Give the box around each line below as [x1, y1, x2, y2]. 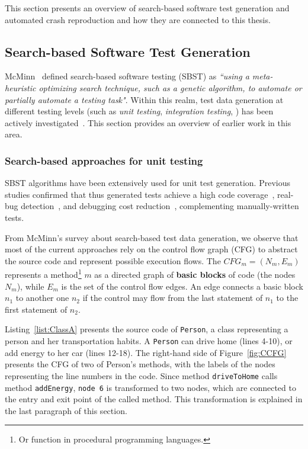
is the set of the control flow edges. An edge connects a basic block [61, 280, 303, 292]
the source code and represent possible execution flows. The [5, 254, 221, 267]
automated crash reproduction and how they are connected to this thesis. [5, 13, 271, 25]
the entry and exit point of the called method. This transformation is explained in [5, 393, 303, 405]
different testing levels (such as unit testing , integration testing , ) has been [5, 105, 274, 117]
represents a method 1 [5, 267, 82, 280]
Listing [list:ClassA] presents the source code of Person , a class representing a [5, 323, 288, 335]
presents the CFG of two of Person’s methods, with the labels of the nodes [5, 358, 275, 370]
